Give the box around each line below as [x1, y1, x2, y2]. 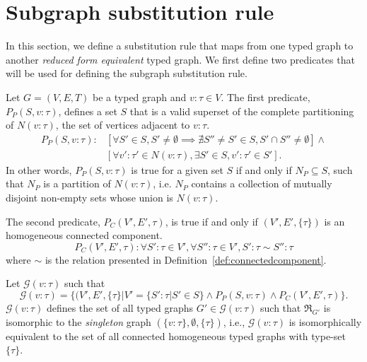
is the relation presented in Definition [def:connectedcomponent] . [45, 252, 327, 267]
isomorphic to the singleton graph [6, 314, 151, 329]
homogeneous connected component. [6, 228, 163, 243]
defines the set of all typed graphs [46, 300, 194, 315]
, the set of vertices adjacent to [55, 117, 190, 132]
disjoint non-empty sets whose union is [6, 189, 173, 204]
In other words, [6, 162, 72, 177]
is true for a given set [131, 162, 223, 177]
